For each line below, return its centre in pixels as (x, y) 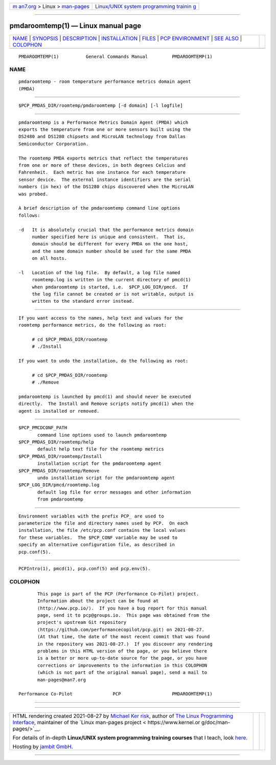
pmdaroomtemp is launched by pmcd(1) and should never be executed (105, 397)
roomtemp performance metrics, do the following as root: (93, 325)
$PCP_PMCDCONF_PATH (43, 428)
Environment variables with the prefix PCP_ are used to (91, 516)
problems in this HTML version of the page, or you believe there (122, 651)
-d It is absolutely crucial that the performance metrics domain (106, 230)
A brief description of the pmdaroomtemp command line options (99, 208)
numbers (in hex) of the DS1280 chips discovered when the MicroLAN (106, 187)
